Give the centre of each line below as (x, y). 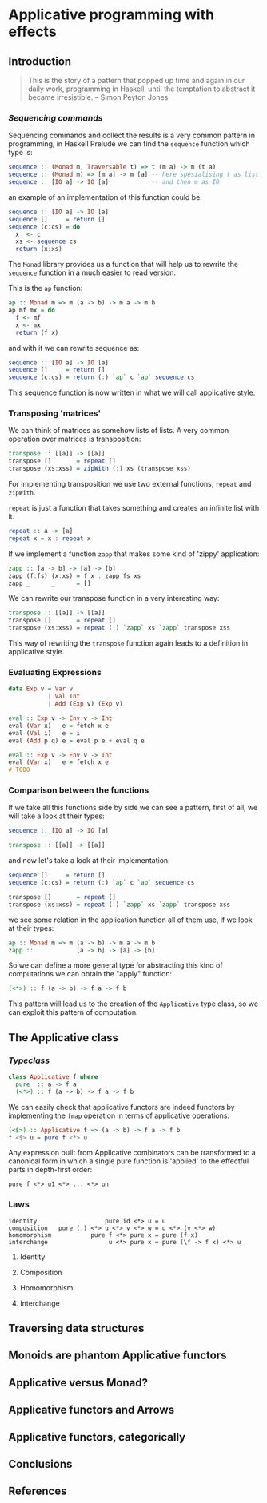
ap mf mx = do (32, 310)
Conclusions (40, 1464)
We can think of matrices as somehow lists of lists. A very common (119, 431)
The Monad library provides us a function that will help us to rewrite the (123, 264)
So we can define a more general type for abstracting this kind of (116, 965)
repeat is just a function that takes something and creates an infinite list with (134, 508)
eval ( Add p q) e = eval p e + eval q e (77, 741)
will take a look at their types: (57, 816)
